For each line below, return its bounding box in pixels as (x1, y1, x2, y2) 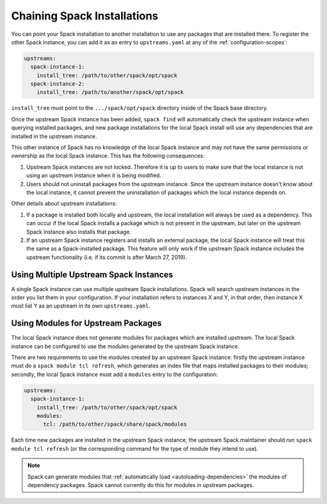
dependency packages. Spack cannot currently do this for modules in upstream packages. (27, 481, 254, 488)
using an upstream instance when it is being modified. (26, 172, 162, 179)
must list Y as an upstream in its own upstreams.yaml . (11, 302, 151, 309)
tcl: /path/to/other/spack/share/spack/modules (43, 421, 187, 428)
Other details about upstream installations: (11, 200, 117, 207)
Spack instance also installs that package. (26, 228, 131, 235)
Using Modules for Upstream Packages (11, 318, 162, 329)
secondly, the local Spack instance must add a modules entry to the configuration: (11, 371, 218, 378)
